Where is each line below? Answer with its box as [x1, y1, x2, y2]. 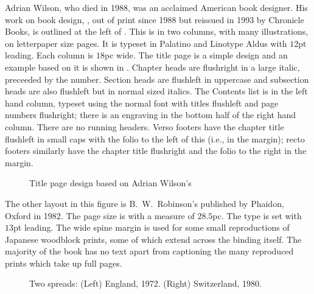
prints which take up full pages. [5, 256, 122, 269]
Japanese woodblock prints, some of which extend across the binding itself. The [5, 233, 302, 245]
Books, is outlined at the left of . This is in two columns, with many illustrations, [5, 25, 309, 38]
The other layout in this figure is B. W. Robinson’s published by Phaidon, [5, 197, 284, 209]
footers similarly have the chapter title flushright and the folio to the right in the [5, 144, 307, 157]
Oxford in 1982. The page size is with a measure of [5, 209, 195, 222]
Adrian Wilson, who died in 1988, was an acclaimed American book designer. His [5, 1, 308, 13]
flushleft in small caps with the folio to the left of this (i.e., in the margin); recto [5, 132, 305, 145]
